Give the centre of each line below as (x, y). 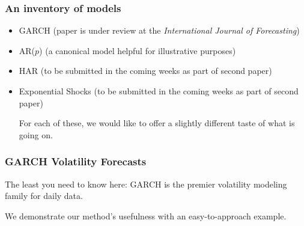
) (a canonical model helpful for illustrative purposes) (138, 50)
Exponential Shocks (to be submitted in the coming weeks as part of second (159, 91)
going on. (36, 134)
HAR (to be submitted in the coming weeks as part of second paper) (145, 71)
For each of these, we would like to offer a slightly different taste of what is (157, 123)
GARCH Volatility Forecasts (76, 161)
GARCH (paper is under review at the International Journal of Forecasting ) (159, 30)
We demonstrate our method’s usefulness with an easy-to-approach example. (146, 215)
